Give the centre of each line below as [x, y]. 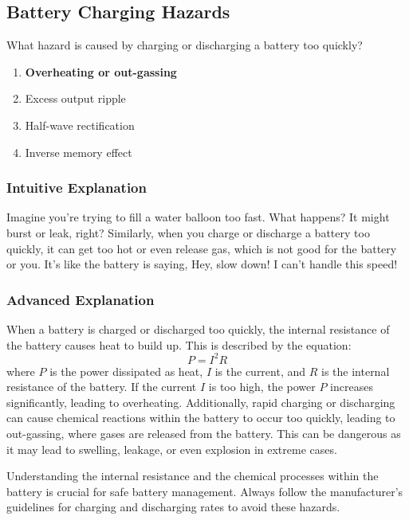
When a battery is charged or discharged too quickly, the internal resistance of [198, 328]
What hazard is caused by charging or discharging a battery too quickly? [185, 45]
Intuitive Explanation [77, 188]
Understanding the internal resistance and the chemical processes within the [193, 476]
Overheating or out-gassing [101, 71]
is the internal [356, 371]
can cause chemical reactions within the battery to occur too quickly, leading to [201, 418]
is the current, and [260, 371]
